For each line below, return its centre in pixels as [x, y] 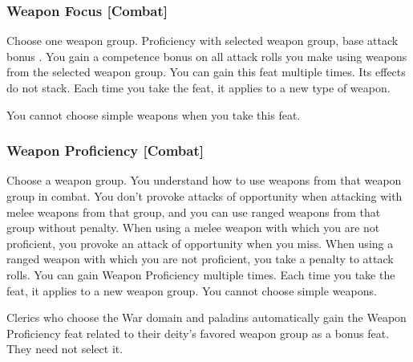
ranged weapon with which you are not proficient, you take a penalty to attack [200, 259]
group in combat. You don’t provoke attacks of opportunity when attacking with [204, 196]
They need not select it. [65, 349]
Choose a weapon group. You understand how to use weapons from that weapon [204, 180]
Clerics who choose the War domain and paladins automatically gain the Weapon [206, 317]
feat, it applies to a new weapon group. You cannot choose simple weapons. [192, 290]
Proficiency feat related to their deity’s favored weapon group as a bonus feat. [198, 333]
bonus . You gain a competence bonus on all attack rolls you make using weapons [207, 56]
